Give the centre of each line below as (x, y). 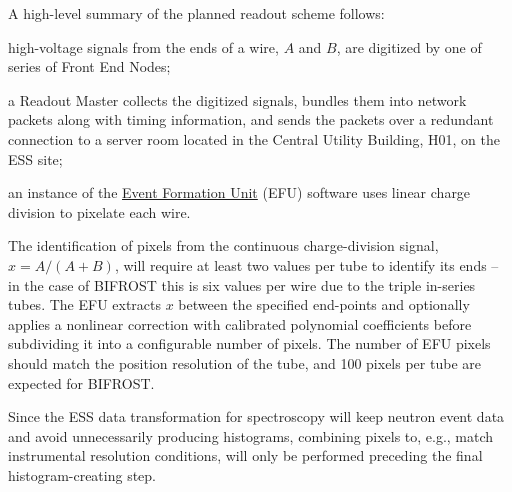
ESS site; (35, 158)
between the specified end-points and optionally (324, 304)
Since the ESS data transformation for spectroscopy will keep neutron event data (256, 416)
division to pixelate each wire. (99, 211)
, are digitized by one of (409, 46)
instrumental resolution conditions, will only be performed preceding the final (245, 455)
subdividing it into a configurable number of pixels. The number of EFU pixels (249, 343)
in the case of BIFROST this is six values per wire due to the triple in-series (242, 284)
